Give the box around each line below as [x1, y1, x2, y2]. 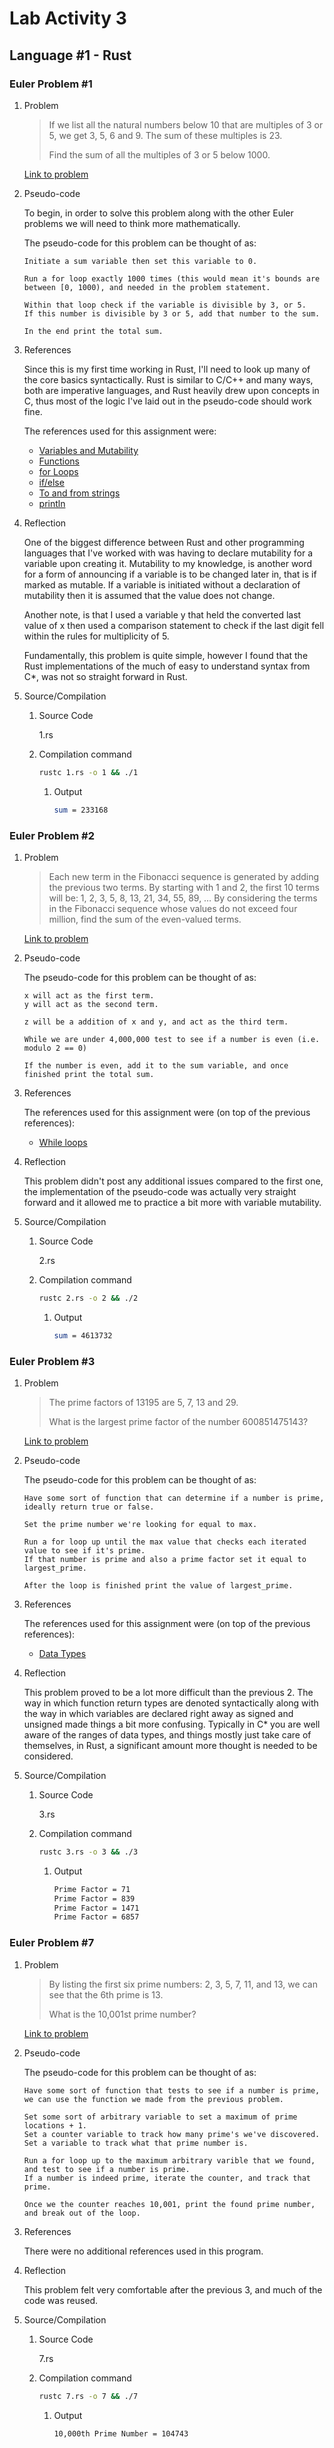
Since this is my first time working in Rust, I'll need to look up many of [23, 363, 311, 375]
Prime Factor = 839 [53, 1893, 136, 1904]
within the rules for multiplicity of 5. [23, 630, 170, 642]
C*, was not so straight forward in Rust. [23, 670, 188, 682]
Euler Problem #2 [9, 828, 95, 842]
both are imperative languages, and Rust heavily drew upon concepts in [23, 384, 320, 396]
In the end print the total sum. [23, 326, 164, 336]
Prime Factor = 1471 [53, 1903, 140, 1913]
